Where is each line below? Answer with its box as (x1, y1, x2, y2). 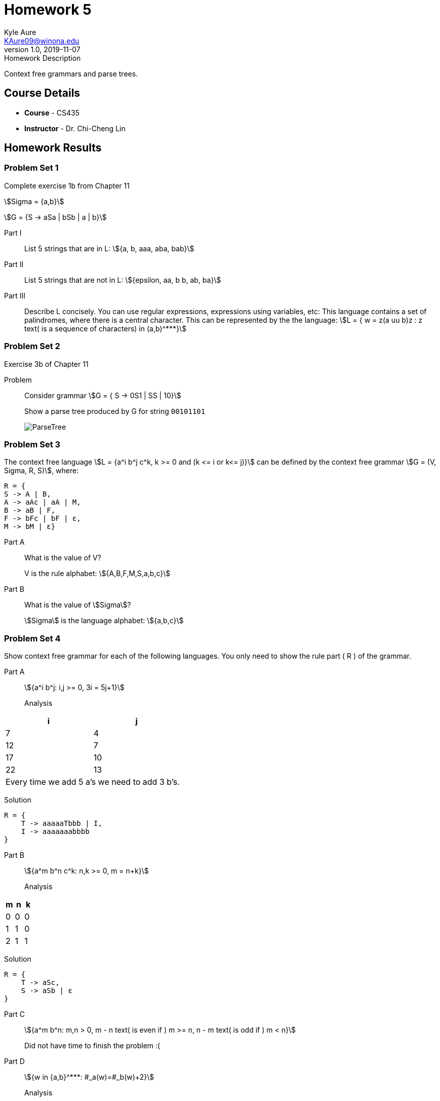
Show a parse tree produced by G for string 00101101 (24, 406, 206, 415)
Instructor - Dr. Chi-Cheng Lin (24, 124, 126, 133)
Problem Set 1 (4, 163, 59, 173)
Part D (4, 1057, 25, 1066)
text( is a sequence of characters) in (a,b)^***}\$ (24, 324, 187, 333)
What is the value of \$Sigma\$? (24, 600, 131, 610)
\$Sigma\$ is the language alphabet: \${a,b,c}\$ (24, 616, 184, 625)
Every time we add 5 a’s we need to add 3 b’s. (6, 777, 180, 787)
